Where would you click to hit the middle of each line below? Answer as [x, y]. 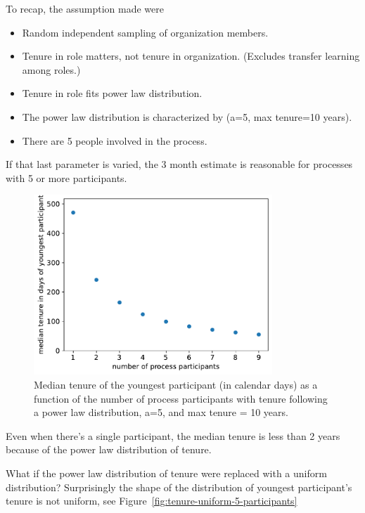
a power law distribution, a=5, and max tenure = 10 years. [161, 412]
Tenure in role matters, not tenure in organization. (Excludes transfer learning [191, 56]
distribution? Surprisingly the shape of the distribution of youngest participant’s [179, 487]
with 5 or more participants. [66, 177]
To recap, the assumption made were [85, 8]
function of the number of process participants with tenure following [181, 398]
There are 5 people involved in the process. [115, 140]
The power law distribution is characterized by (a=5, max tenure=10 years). [187, 116]
